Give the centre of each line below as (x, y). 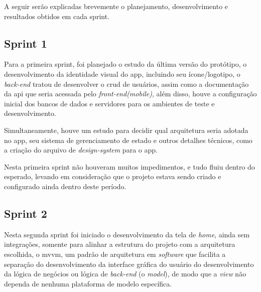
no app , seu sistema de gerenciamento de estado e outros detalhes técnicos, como (128, 140)
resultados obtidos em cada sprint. (57, 16)
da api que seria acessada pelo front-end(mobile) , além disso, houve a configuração (130, 94)
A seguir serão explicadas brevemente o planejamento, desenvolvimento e (116, 6)
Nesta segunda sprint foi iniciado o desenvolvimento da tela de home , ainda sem (127, 234)
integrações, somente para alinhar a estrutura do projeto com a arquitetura (120, 244)
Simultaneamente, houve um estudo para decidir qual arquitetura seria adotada (126, 130)
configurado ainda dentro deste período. (65, 186)
